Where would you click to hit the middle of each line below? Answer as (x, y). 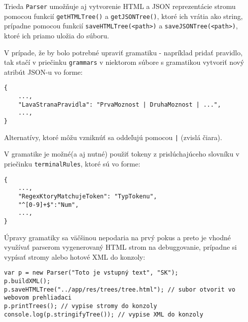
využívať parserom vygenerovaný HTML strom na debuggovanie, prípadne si (121, 247)
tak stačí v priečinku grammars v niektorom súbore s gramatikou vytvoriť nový (124, 62)
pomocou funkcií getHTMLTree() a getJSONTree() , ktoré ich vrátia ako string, (124, 16)
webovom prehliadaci (38, 298)
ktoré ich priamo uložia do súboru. (57, 35)
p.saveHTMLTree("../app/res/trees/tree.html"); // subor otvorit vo (120, 289)
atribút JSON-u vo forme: (43, 72)
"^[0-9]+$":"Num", (48, 205)
